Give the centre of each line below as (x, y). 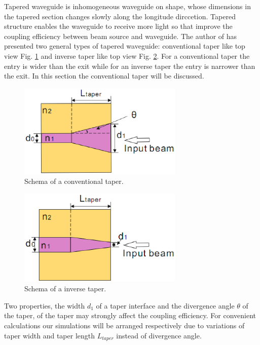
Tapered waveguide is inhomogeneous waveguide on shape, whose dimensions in (127, 6)
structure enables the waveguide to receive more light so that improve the (118, 26)
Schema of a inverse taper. (65, 289)
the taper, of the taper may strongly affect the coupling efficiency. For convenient (130, 315)
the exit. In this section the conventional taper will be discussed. (104, 76)
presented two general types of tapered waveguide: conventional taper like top (125, 46)
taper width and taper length (50, 335)
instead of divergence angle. (159, 335)
